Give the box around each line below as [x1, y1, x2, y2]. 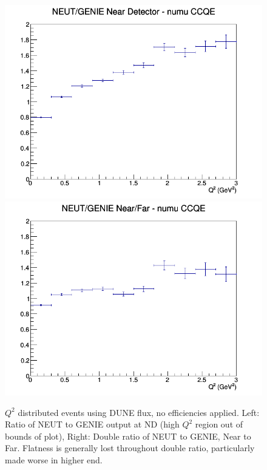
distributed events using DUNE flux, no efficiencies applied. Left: [18, 406, 260, 418]
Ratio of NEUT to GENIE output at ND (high [5, 418, 180, 431]
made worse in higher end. [5, 453, 103, 466]
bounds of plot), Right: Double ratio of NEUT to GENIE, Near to [5, 429, 251, 442]
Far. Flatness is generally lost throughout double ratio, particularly [5, 441, 255, 454]
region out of [195, 418, 243, 431]
